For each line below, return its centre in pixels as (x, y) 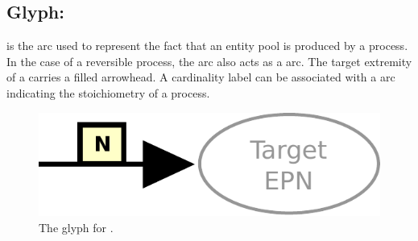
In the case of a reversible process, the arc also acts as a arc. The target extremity (209, 61)
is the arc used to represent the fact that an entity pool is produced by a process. (207, 46)
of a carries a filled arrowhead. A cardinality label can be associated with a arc (201, 77)
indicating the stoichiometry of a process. (108, 92)
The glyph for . (76, 227)
